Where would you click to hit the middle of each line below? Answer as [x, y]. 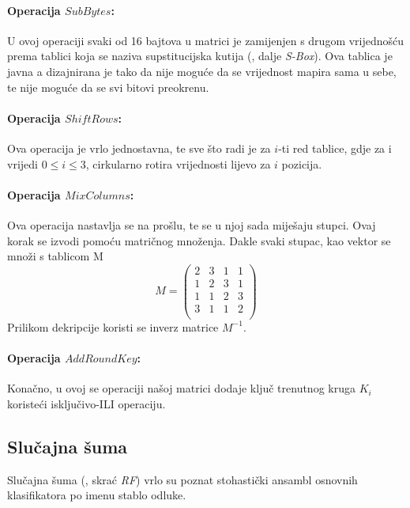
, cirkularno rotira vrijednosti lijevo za [178, 163]
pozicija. [302, 163]
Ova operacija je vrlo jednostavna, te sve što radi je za [139, 148]
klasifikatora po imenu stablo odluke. [97, 495]
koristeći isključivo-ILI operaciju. [87, 403]
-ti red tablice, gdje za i [335, 148]
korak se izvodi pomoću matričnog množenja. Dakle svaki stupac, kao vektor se [199, 240]
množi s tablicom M [55, 256]
